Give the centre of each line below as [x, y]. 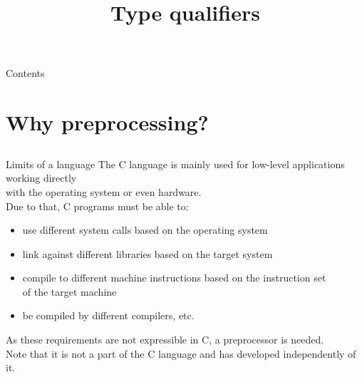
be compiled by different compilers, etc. [108, 315]
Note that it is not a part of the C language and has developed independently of [181, 353]
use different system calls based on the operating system [145, 230]
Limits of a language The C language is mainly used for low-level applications [175, 164]
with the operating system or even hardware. [104, 191]
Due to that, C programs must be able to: [97, 206]
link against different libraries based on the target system [148, 253]
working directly [41, 178]
